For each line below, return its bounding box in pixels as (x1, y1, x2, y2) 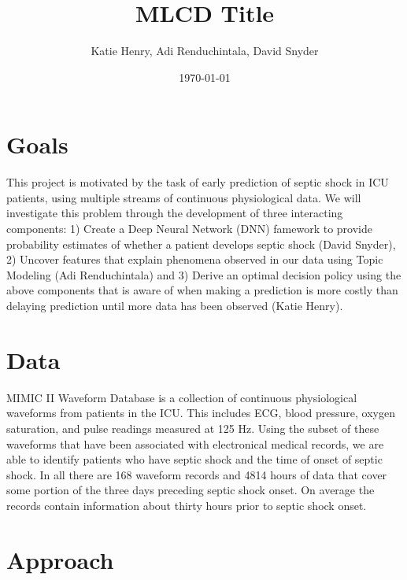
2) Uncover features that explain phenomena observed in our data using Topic (6, 251, 383, 268)
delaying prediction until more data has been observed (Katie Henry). (6, 297, 343, 313)
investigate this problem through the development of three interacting (6, 205, 343, 221)
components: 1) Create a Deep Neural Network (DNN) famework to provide (6, 220, 372, 237)
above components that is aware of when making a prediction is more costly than (6, 282, 398, 298)
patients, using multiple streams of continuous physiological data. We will (6, 189, 361, 205)
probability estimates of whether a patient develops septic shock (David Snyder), (6, 235, 396, 252)
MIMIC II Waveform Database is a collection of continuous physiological (6, 389, 357, 405)
